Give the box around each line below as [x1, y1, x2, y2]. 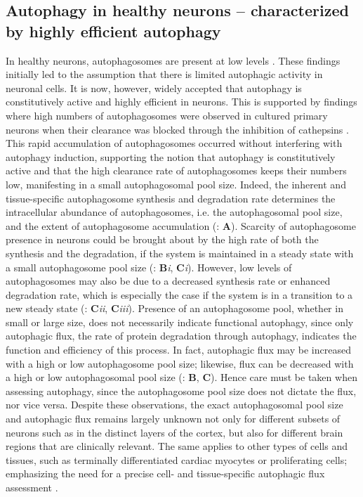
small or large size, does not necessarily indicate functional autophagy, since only [6, 314, 354, 329]
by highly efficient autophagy [6, 20, 221, 41]
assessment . [6, 480, 58, 494]
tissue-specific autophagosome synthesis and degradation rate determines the [6, 191, 336, 205]
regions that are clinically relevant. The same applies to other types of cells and [6, 439, 348, 453]
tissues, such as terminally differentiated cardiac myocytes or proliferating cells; [6, 452, 348, 467]
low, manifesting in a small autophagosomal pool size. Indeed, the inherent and [6, 176, 346, 191]
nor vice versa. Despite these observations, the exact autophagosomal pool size [6, 397, 343, 412]
